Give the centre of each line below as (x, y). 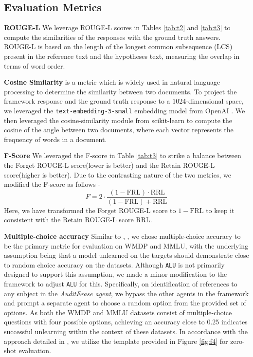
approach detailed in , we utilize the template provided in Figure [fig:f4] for (116, 341)
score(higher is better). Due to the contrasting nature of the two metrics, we (117, 174)
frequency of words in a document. (55, 139)
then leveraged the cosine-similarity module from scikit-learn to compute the (118, 120)
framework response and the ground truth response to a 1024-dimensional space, (124, 101)
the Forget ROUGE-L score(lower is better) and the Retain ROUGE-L (109, 165)
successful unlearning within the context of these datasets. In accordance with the (126, 331)
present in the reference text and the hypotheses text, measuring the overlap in (122, 56)
